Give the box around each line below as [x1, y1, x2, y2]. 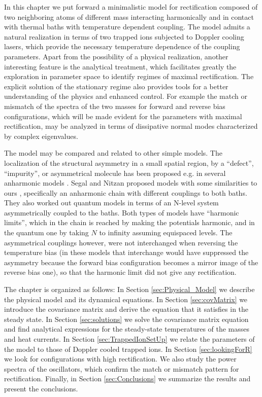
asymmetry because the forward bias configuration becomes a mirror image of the [4, 257, 258, 267]
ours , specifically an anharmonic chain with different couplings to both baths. [4, 187, 247, 198]
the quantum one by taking [4, 227, 89, 238]
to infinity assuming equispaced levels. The [99, 227, 233, 238]
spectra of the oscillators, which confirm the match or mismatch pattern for [4, 363, 239, 374]
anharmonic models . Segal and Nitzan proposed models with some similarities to [4, 177, 257, 188]
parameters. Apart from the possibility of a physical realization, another [4, 51, 228, 61]
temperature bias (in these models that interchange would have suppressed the [4, 247, 249, 258]
